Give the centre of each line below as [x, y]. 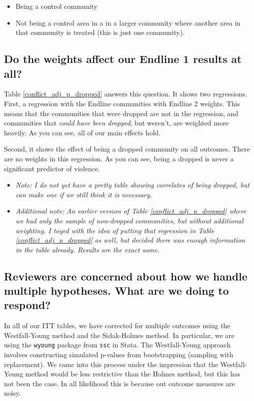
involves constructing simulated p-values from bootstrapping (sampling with [119, 355]
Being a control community [57, 6]
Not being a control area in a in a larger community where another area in [128, 22]
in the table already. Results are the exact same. [88, 249]
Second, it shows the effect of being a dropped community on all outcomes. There [127, 149]
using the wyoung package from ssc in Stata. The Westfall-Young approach [117, 345]
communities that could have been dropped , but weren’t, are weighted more [116, 123]
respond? [27, 305]
